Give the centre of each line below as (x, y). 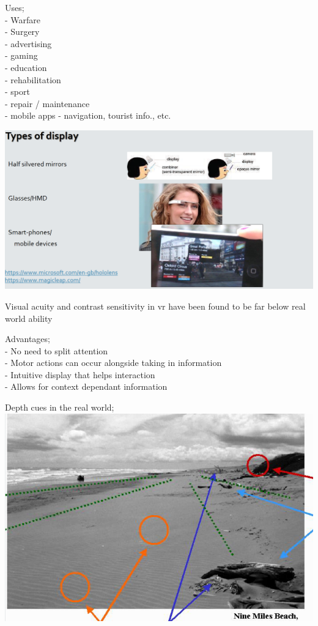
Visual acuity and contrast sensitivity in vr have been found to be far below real (155, 306)
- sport (17, 91)
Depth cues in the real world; (60, 407)
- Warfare (23, 19)
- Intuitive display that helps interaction (80, 374)
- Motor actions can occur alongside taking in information (113, 363)
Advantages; (28, 339)
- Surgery (22, 32)
